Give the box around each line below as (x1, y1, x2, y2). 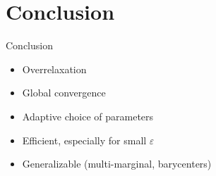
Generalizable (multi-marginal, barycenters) (22, 156, 212, 171)
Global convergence (22, 85, 106, 100)
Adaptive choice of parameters (22, 108, 154, 123)
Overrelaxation (22, 61, 87, 76)
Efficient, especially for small (22, 132, 147, 147)
